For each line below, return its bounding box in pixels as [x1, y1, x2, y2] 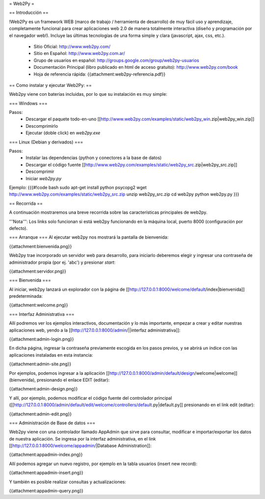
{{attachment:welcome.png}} [9, 302, 68, 308]
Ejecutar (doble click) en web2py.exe [26, 130, 101, 136]
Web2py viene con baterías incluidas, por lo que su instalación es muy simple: [9, 91, 167, 97]
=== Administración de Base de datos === [9, 420, 96, 426]
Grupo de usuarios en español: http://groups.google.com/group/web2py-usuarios [33, 57, 199, 63]
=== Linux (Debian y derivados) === [9, 139, 83, 145]
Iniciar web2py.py [26, 175, 62, 181]
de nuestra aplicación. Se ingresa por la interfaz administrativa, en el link [9, 436, 157, 442]
